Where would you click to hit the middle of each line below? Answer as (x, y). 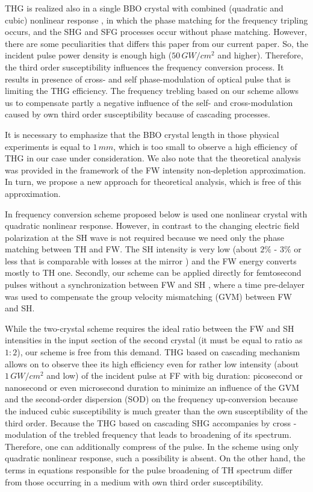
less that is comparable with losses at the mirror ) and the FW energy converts (151, 260)
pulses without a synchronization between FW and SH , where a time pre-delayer (155, 285)
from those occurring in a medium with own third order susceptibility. (134, 481)
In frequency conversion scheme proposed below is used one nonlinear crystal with (156, 213)
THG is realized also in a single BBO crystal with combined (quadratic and (144, 8)
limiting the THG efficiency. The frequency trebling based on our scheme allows (152, 91)
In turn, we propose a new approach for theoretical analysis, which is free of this (153, 182)
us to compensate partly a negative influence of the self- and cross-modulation (149, 102)
